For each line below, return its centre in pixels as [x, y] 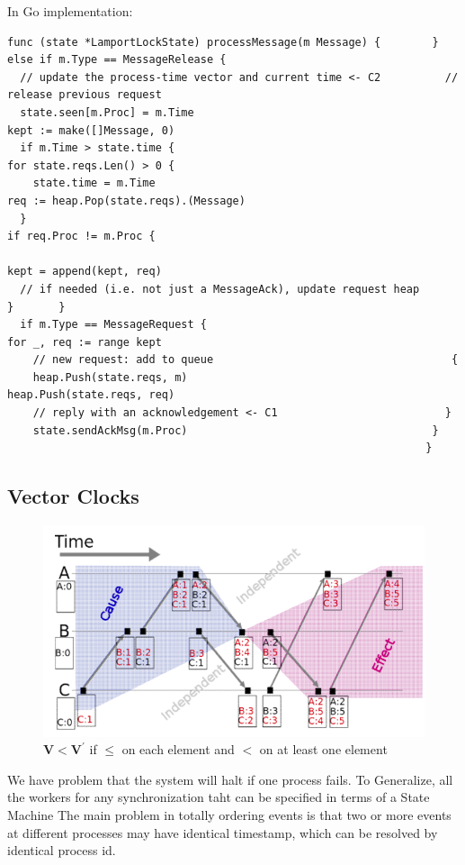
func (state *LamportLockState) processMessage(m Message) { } [223, 42]
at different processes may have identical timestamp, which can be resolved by [223, 832]
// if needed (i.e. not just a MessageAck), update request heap [220, 289]
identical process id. [62, 850]
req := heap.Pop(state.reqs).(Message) [126, 200]
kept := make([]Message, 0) [91, 130]
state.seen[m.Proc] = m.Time [107, 112]
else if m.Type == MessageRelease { [117, 60]
